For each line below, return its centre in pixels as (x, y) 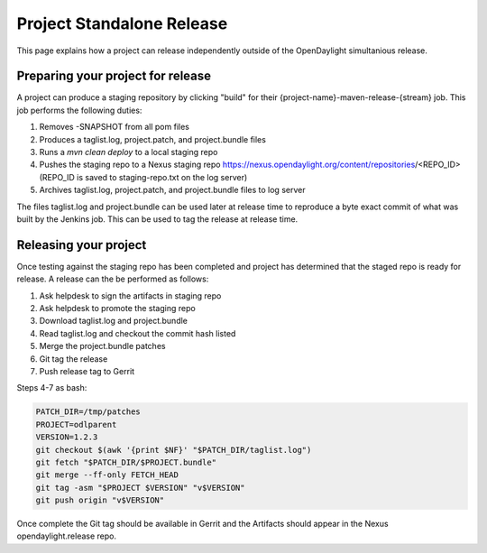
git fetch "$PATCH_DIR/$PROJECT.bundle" (126, 462)
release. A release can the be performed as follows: (113, 279)
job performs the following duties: (79, 110)
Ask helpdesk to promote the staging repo (117, 309)
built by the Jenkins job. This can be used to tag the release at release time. (157, 219)
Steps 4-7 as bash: (52, 388)
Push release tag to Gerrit (87, 371)
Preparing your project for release (114, 76)
